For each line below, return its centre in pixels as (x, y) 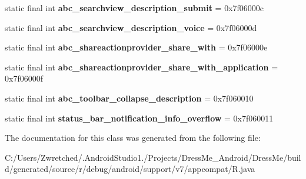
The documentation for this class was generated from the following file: (133, 138)
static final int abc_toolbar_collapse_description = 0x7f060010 (129, 98)
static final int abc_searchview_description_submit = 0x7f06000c (134, 8)
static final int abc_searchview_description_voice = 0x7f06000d (131, 27)
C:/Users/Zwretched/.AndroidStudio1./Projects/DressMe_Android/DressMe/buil (153, 157)
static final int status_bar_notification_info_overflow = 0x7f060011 (139, 118)
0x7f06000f (24, 78)
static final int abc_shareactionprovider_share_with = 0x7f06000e (136, 47)
